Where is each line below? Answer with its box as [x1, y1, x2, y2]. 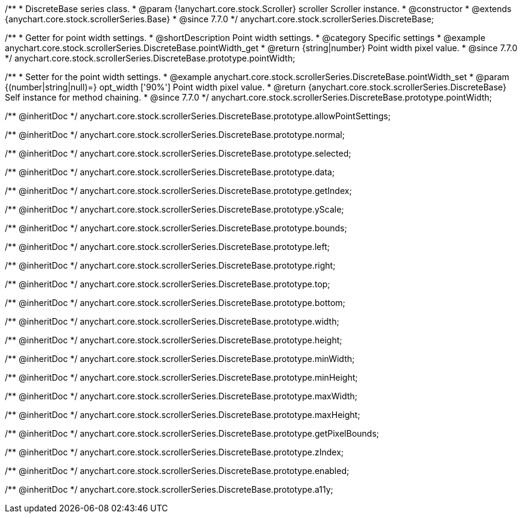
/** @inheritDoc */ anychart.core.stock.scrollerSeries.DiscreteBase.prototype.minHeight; [5, 372, 358, 382]
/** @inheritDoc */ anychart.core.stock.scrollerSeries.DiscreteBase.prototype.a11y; [5, 484, 333, 495]
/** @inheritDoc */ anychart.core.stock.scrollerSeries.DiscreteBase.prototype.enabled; [5, 466, 350, 476]
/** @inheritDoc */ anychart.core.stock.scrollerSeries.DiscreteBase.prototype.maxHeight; [5, 410, 360, 420]
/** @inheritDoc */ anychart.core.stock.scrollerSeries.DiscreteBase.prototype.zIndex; [5, 447, 344, 457]
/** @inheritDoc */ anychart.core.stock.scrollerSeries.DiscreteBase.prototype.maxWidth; [5, 391, 357, 401]
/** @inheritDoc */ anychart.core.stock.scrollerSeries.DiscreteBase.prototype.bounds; [5, 223, 347, 233]
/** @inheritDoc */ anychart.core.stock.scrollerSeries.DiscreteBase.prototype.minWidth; [5, 354, 355, 364]
